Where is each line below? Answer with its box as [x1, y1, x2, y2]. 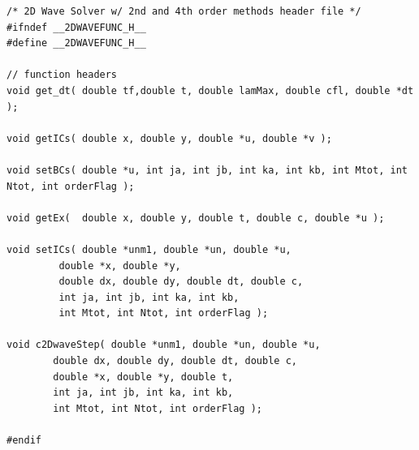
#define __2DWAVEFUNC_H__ [6, 37, 146, 49]
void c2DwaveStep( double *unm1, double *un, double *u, [6, 339, 321, 351]
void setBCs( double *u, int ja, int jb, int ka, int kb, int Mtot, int [6, 164, 408, 176]
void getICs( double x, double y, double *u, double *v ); [6, 132, 332, 144]
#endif [6, 435, 41, 447]
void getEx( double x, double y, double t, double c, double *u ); [6, 212, 385, 224]
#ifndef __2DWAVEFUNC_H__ [6, 21, 146, 33]
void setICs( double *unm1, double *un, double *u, [6, 243, 292, 255]
